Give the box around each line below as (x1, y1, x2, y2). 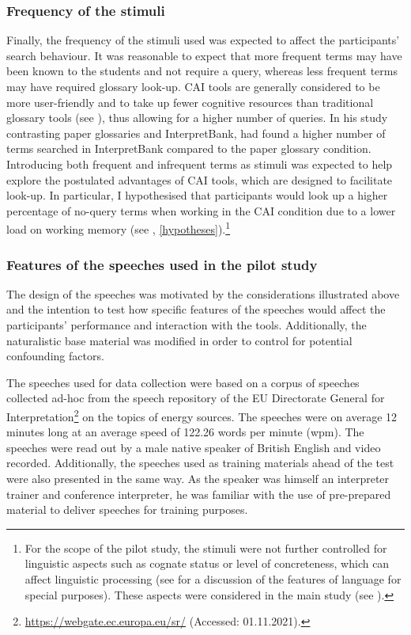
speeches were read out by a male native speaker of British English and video (6, 439, 381, 455)
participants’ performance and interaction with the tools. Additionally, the (6, 317, 367, 333)
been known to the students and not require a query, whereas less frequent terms (6, 63, 398, 79)
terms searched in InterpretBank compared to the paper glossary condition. (6, 140, 371, 157)
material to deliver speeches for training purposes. (6, 501, 248, 518)
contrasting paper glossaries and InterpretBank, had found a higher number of (6, 124, 386, 141)
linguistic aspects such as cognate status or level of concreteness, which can (25, 555, 390, 572)
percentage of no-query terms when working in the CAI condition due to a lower (6, 202, 396, 219)
